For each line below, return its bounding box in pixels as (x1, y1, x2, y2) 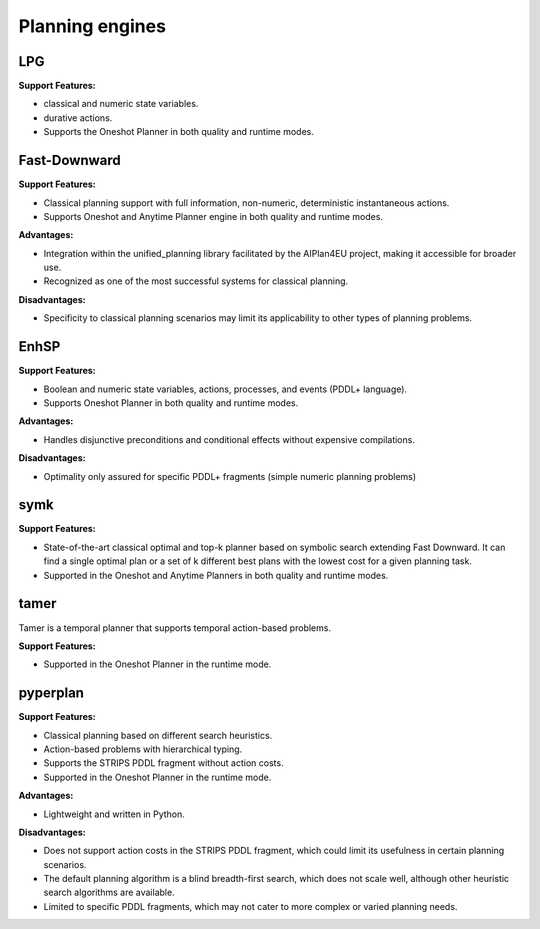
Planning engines (18, 15, 167, 37)
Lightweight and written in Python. (43, 808, 185, 820)
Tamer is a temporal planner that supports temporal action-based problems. (18, 621, 332, 634)
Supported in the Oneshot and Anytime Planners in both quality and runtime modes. (43, 569, 389, 581)
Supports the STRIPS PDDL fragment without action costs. (43, 757, 284, 769)
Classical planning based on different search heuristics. (43, 729, 273, 741)
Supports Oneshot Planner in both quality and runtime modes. (43, 396, 299, 409)
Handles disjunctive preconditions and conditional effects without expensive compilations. (43, 433, 415, 445)
